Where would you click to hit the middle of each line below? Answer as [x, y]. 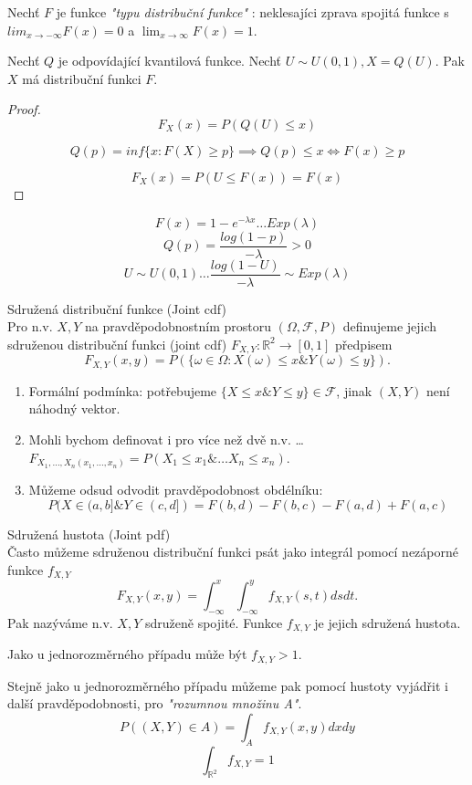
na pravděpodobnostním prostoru [178, 326]
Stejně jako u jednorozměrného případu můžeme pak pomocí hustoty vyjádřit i [228, 685]
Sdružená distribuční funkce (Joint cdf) [117, 308]
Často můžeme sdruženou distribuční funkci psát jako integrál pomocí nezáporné [233, 552]
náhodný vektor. [74, 408]
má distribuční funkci [82, 78]
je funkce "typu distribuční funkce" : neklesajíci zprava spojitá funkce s [252, 12]
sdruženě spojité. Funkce [214, 622]
